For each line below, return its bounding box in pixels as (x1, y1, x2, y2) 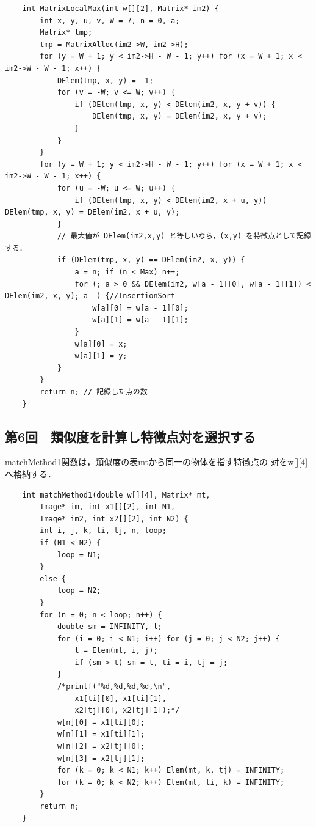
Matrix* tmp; (40, 28, 93, 37)
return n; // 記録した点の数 (40, 388, 148, 396)
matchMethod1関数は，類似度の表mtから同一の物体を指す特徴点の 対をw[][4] (5, 455, 308, 468)
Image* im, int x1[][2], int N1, (40, 502, 176, 512)
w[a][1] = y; (74, 351, 127, 361)
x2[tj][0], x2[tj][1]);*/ (74, 706, 180, 715)
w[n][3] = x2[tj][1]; (57, 754, 145, 763)
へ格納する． (5, 467, 56, 480)
